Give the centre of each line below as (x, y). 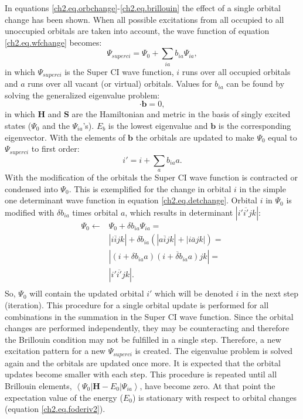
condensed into (31, 188)
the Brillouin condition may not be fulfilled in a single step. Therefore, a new (143, 339)
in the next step (270, 293)
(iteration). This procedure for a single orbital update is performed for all (137, 304)
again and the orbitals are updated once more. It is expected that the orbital (143, 362)
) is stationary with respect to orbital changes (214, 397)
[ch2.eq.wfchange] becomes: (53, 42)
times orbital (95, 212)
